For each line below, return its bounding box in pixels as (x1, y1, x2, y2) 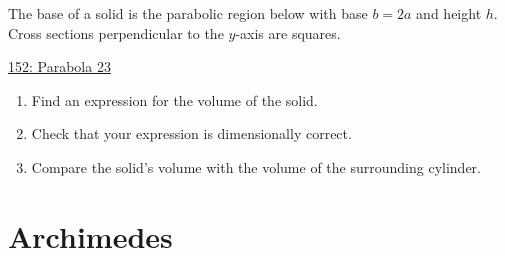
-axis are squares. (235, 22, 341, 43)
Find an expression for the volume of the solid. (31, 89, 318, 110)
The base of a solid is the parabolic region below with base (8, 3, 368, 23)
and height (416, 3, 482, 23)
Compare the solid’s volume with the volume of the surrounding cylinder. (31, 156, 481, 177)
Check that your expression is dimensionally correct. (31, 123, 352, 144)
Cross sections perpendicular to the (8, 22, 224, 43)
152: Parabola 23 (8, 56, 111, 77)
